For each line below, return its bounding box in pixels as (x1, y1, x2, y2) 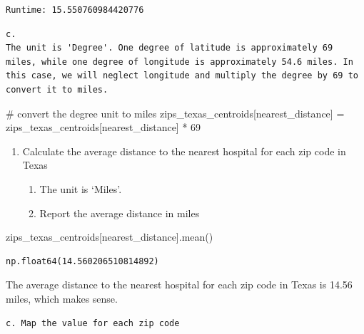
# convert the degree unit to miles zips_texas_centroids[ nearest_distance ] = (6, 105, 345, 120)
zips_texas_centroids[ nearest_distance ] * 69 (6, 120, 201, 135)
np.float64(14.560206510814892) (6, 256, 159, 266)
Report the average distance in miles (39, 205, 200, 220)
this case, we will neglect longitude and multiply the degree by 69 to (6, 71, 358, 81)
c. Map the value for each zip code (6, 318, 180, 328)
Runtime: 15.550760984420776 (6, 5, 144, 15)
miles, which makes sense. (6, 291, 118, 306)
